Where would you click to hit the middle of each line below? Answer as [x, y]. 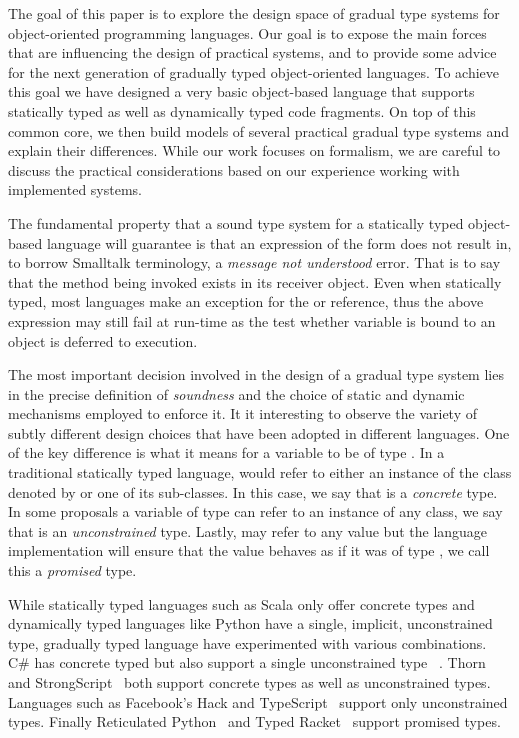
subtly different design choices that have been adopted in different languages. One [259, 432]
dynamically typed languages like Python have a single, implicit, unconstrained [250, 623]
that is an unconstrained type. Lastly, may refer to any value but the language [248, 530]
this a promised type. [72, 570]
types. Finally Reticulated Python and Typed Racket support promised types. [254, 721]
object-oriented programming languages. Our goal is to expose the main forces [247, 32]
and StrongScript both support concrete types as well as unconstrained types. [249, 682]
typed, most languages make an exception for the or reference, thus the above [246, 301]
